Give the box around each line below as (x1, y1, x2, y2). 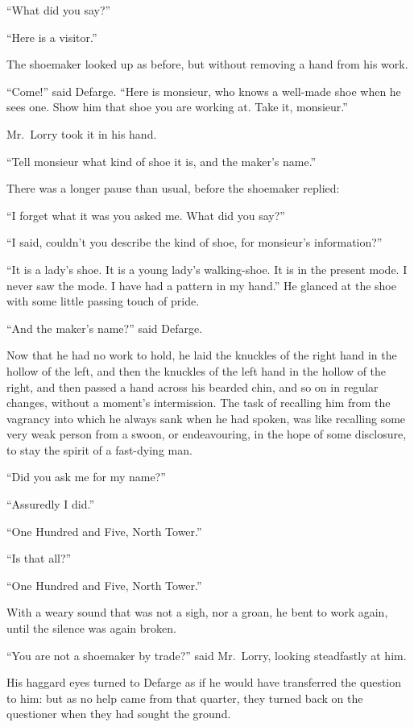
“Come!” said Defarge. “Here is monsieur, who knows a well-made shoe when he (6, 82, 401, 99)
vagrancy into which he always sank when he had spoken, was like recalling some (6, 409, 406, 426)
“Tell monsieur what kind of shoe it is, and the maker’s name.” (6, 152, 317, 169)
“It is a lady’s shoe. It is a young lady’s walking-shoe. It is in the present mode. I (6, 260, 408, 277)
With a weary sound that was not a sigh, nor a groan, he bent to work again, (6, 604, 388, 621)
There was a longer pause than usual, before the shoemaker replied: (6, 180, 340, 197)
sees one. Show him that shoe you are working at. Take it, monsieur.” (6, 98, 348, 115)
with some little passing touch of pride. (6, 293, 200, 309)
